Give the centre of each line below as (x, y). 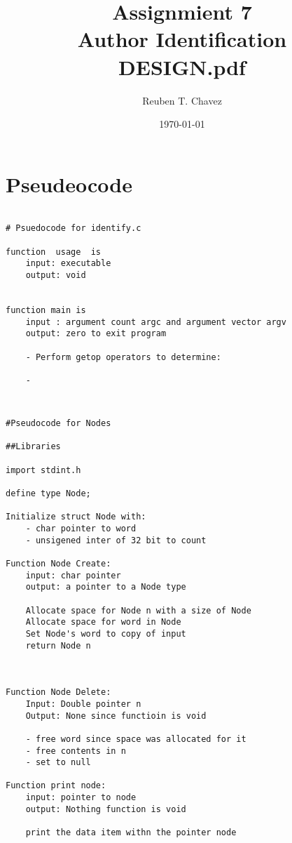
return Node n (58, 645)
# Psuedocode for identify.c (74, 228)
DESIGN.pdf (182, 66)
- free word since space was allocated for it (136, 739)
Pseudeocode (69, 184)
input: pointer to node (81, 798)
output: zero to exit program (96, 334)
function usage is (54, 252)
